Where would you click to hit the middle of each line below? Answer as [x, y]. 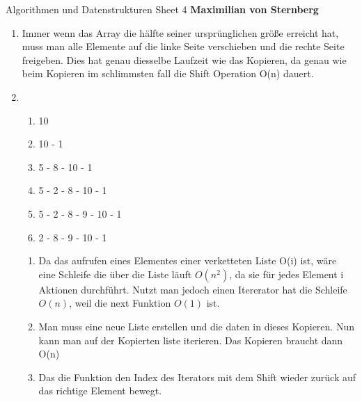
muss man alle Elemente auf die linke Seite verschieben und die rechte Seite [183, 46]
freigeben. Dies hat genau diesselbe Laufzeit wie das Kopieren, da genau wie [184, 59]
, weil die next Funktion [120, 303]
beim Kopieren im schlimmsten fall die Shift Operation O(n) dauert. [168, 73]
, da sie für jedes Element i [286, 274]
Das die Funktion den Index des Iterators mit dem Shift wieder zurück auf [197, 377]
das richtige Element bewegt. [100, 391]
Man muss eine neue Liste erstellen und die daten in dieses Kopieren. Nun [196, 326]
